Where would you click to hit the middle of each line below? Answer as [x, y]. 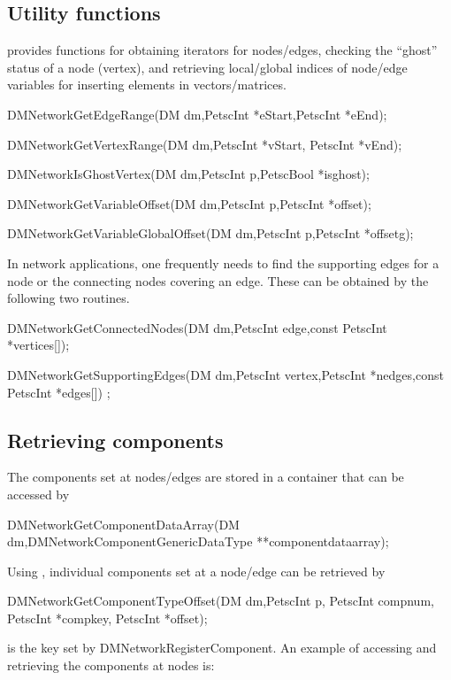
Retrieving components [115, 440]
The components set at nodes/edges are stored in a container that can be [206, 477]
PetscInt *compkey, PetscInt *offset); [107, 618]
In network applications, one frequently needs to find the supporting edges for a [223, 263]
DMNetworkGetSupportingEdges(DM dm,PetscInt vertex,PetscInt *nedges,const [225, 374]
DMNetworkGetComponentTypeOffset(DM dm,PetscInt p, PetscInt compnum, [221, 601]
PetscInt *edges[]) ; [59, 392]
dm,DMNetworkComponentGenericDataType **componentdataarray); [198, 541]
